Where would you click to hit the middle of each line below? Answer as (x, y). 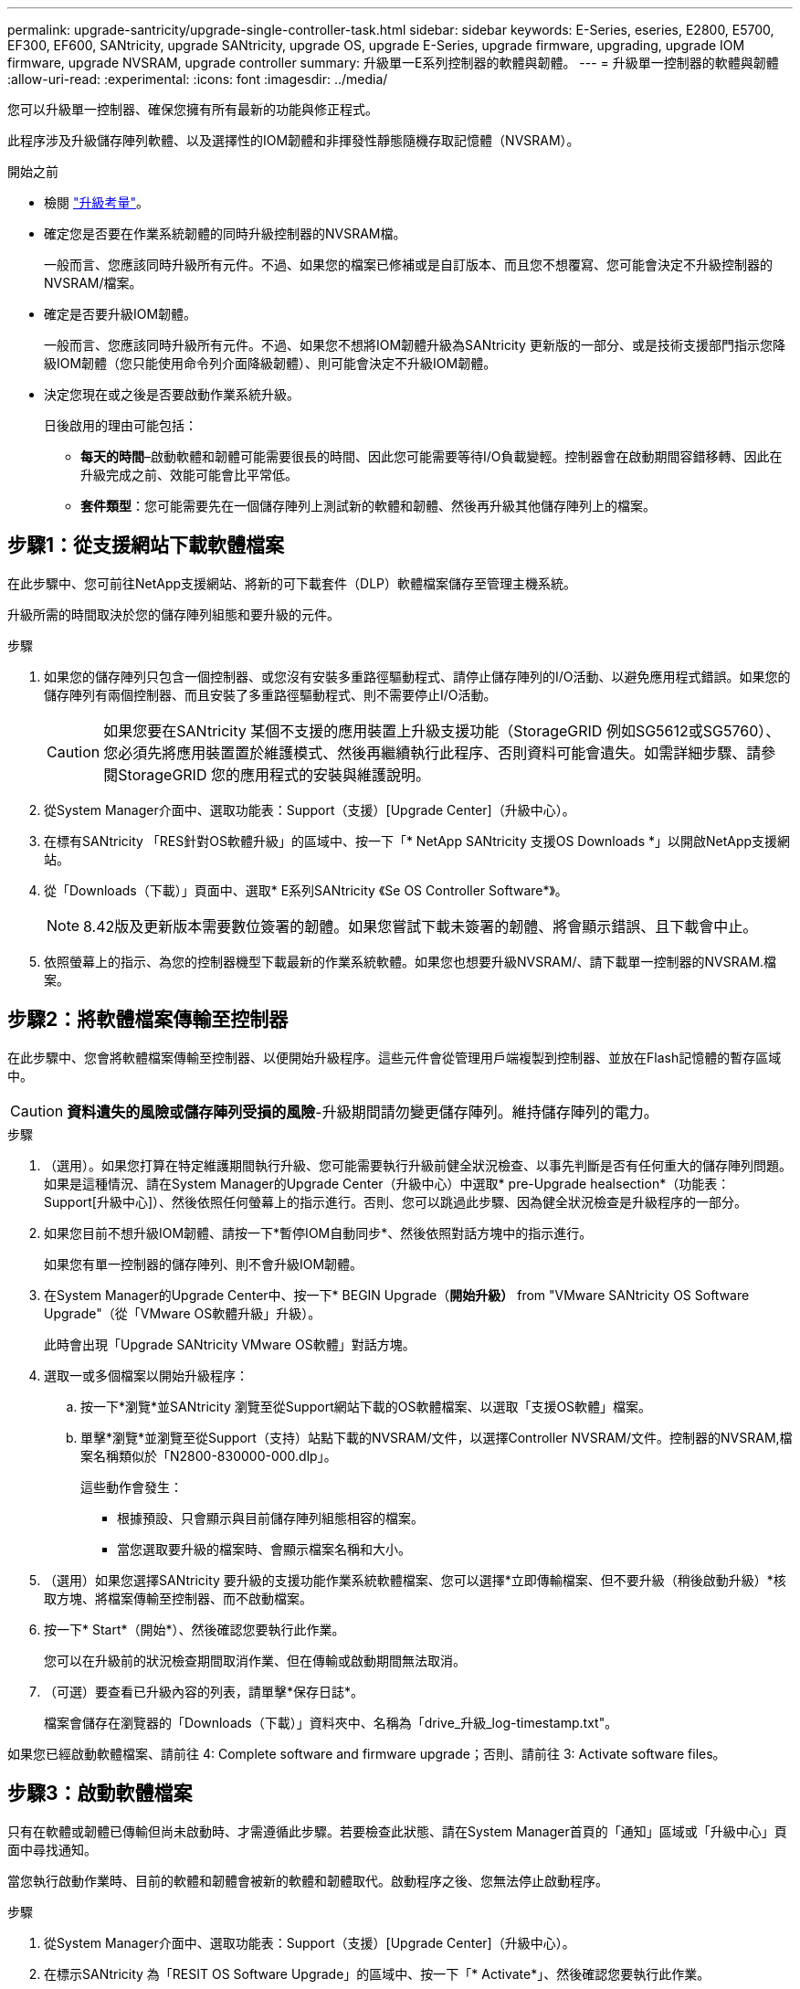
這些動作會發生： (132, 1486)
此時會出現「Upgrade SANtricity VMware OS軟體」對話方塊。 (230, 1344)
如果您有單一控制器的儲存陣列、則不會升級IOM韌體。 (204, 1264)
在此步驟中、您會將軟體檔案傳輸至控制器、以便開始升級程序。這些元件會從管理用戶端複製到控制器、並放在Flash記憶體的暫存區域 (395, 1057)
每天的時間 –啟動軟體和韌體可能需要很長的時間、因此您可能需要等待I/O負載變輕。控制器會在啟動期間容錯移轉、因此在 (432, 456)
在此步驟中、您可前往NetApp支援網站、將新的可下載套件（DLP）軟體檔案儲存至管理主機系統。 (292, 583)
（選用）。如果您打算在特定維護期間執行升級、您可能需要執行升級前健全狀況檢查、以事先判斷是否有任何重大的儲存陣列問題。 (418, 1165)
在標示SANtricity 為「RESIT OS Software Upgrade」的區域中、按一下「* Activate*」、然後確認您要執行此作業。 (377, 1973)
